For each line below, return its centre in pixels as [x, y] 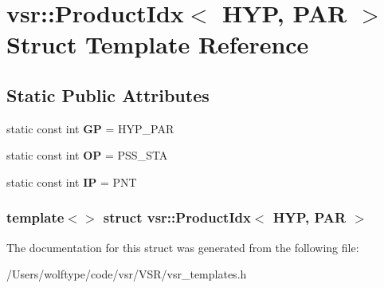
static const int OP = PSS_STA [87, 155]
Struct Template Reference [158, 44]
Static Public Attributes [108, 95]
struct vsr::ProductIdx [177, 217]
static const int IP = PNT [72, 181]
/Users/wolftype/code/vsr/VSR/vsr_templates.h [127, 274]
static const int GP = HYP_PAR [90, 128]
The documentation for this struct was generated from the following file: [183, 247]
